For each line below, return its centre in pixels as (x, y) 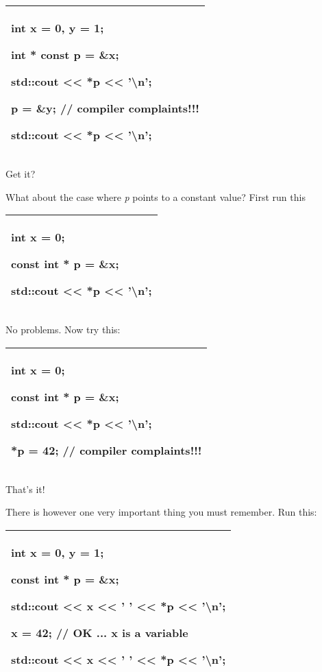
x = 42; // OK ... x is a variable (100, 632)
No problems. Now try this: (63, 329)
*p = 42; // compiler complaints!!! (107, 450)
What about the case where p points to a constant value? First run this (156, 196)
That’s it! (25, 489)
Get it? (21, 173)
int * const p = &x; (65, 55)
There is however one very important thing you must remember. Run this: (161, 512)
